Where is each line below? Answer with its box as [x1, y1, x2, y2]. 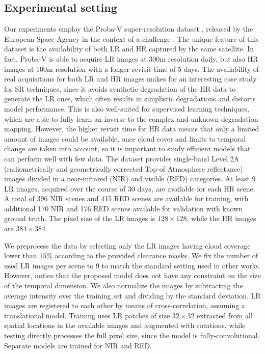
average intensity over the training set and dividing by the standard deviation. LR [4, 290, 261, 301]
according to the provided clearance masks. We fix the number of [55, 250, 258, 261]
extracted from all [197, 310, 253, 320]
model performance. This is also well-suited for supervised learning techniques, [4, 103, 250, 114]
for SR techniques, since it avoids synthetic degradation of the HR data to [4, 83, 236, 94]
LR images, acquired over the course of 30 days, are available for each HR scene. [4, 183, 255, 194]
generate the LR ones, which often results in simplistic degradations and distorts [4, 93, 256, 104]
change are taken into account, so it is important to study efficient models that [4, 143, 251, 154]
